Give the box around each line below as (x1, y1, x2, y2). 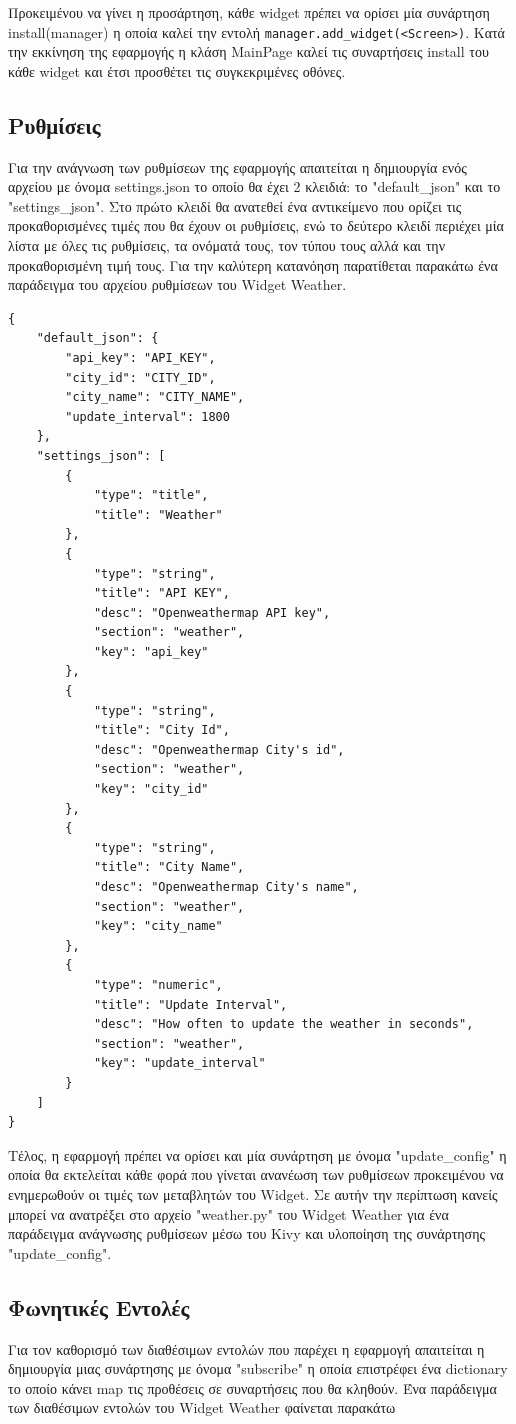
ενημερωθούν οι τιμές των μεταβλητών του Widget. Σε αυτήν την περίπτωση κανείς (8, 1183, 498, 1204)
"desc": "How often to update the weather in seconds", (93, 1017, 474, 1032)
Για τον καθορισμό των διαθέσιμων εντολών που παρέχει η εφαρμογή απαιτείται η (8, 1338, 485, 1359)
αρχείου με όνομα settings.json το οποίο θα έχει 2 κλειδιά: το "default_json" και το (8, 176, 501, 197)
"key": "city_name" (93, 919, 223, 934)
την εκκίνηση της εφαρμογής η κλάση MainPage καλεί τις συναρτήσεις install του (8, 41, 489, 62)
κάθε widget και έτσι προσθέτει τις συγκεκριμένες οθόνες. (8, 60, 346, 81)
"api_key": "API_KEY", (65, 350, 216, 365)
